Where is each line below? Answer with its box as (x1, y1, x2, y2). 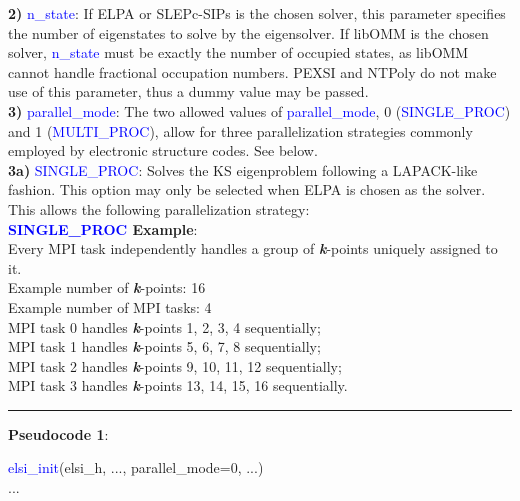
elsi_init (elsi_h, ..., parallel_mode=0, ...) (8, 457, 264, 478)
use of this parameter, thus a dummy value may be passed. (8, 81, 369, 102)
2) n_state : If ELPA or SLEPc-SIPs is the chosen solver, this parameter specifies (8, 3, 506, 23)
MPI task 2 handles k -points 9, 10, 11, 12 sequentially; (8, 355, 342, 376)
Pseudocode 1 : (8, 423, 109, 444)
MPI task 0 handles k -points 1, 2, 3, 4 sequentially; (8, 316, 321, 337)
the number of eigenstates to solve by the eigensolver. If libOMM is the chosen (8, 22, 489, 43)
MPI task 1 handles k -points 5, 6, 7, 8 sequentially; (8, 336, 321, 357)
